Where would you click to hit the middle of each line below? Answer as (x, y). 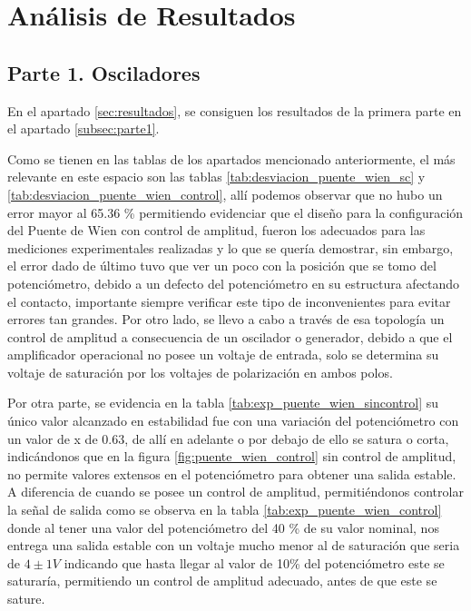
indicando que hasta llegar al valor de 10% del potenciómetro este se (254, 562)
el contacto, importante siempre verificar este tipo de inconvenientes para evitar (229, 301)
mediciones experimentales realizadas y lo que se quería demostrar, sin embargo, (231, 247)
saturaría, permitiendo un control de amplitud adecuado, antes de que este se (222, 581)
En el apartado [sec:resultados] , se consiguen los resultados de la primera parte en (235, 110)
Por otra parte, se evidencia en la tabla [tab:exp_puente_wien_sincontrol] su (223, 403)
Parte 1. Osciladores (104, 72)
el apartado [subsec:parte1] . (83, 128)
